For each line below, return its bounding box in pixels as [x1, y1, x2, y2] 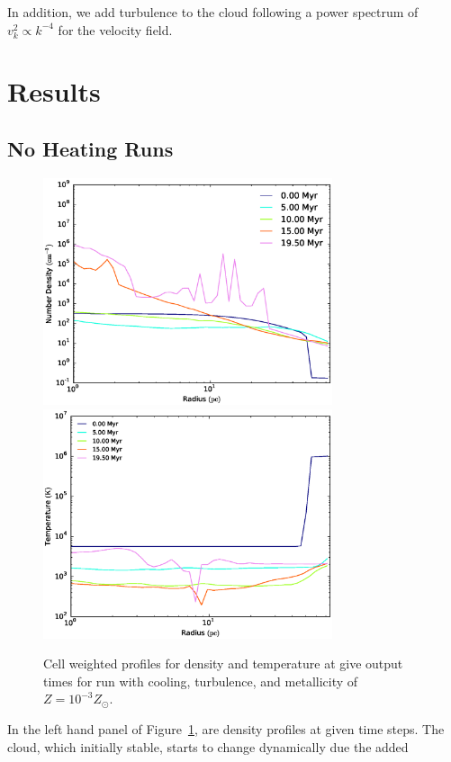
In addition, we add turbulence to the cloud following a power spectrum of [7, 3, 419, 21]
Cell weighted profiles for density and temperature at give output [43, 654, 403, 673]
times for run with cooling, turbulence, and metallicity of [43, 671, 358, 690]
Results [7, 73, 101, 110]
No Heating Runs [7, 134, 174, 162]
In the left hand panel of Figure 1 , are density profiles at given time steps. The [7, 720, 445, 738]
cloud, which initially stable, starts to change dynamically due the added [7, 737, 409, 756]
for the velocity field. [58, 20, 173, 39]
